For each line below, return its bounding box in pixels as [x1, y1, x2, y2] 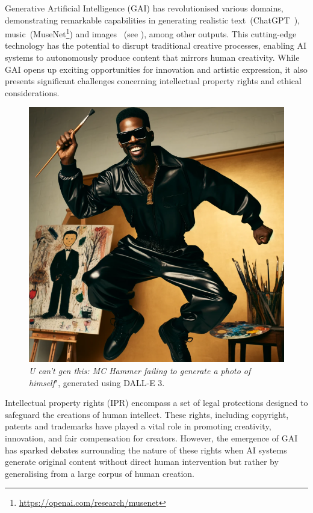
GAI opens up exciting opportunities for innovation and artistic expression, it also [5, 63, 308, 75]
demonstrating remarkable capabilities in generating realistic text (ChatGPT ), [5, 13, 300, 26]
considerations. [5, 86, 60, 99]
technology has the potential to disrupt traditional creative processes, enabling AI [5, 39, 307, 52]
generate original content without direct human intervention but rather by [5, 455, 279, 468]
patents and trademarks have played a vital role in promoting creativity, [5, 420, 271, 432]
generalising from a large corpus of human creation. [5, 467, 194, 479]
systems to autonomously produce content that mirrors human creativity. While [5, 51, 300, 64]
